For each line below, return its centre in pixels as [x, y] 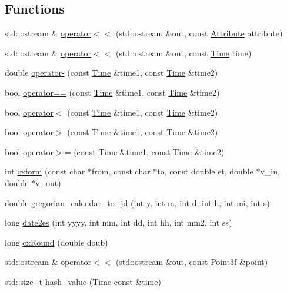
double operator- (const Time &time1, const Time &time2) [111, 73]
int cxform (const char [45, 171]
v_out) [48, 182]
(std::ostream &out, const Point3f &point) [192, 262]
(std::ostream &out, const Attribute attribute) [199, 33]
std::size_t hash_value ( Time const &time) [83, 281]
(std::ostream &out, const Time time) [183, 53]
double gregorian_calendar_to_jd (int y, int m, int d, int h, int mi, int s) [137, 202]
